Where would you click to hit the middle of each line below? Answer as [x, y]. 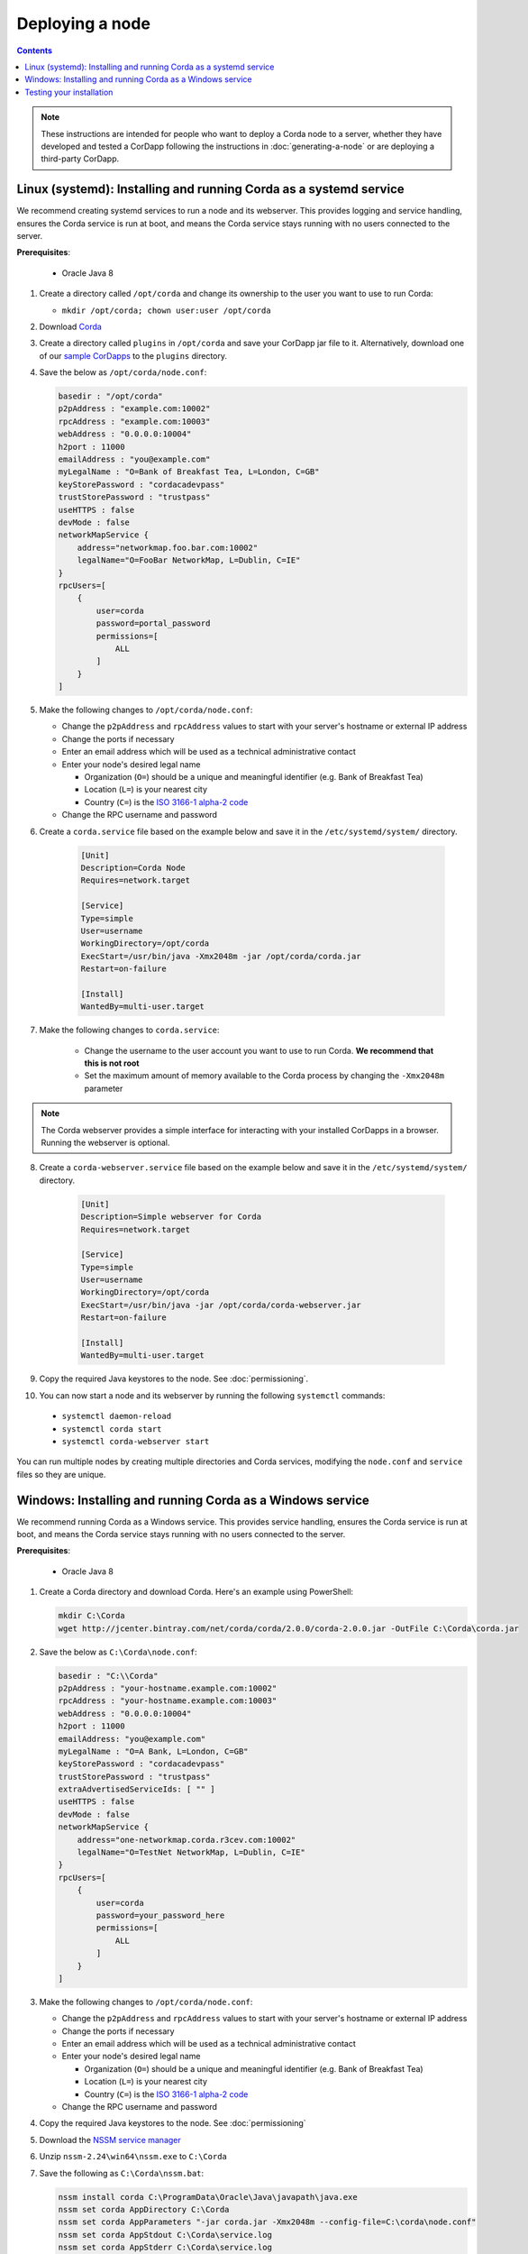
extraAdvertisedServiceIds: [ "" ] [137, 1789]
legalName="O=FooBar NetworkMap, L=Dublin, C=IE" [189, 560]
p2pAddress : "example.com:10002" [134, 409]
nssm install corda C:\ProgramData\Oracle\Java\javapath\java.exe [208, 2197]
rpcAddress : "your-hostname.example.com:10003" [168, 1701]
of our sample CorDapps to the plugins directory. [133, 355]
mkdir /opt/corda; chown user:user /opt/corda [166, 310]
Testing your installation [69, 92]
